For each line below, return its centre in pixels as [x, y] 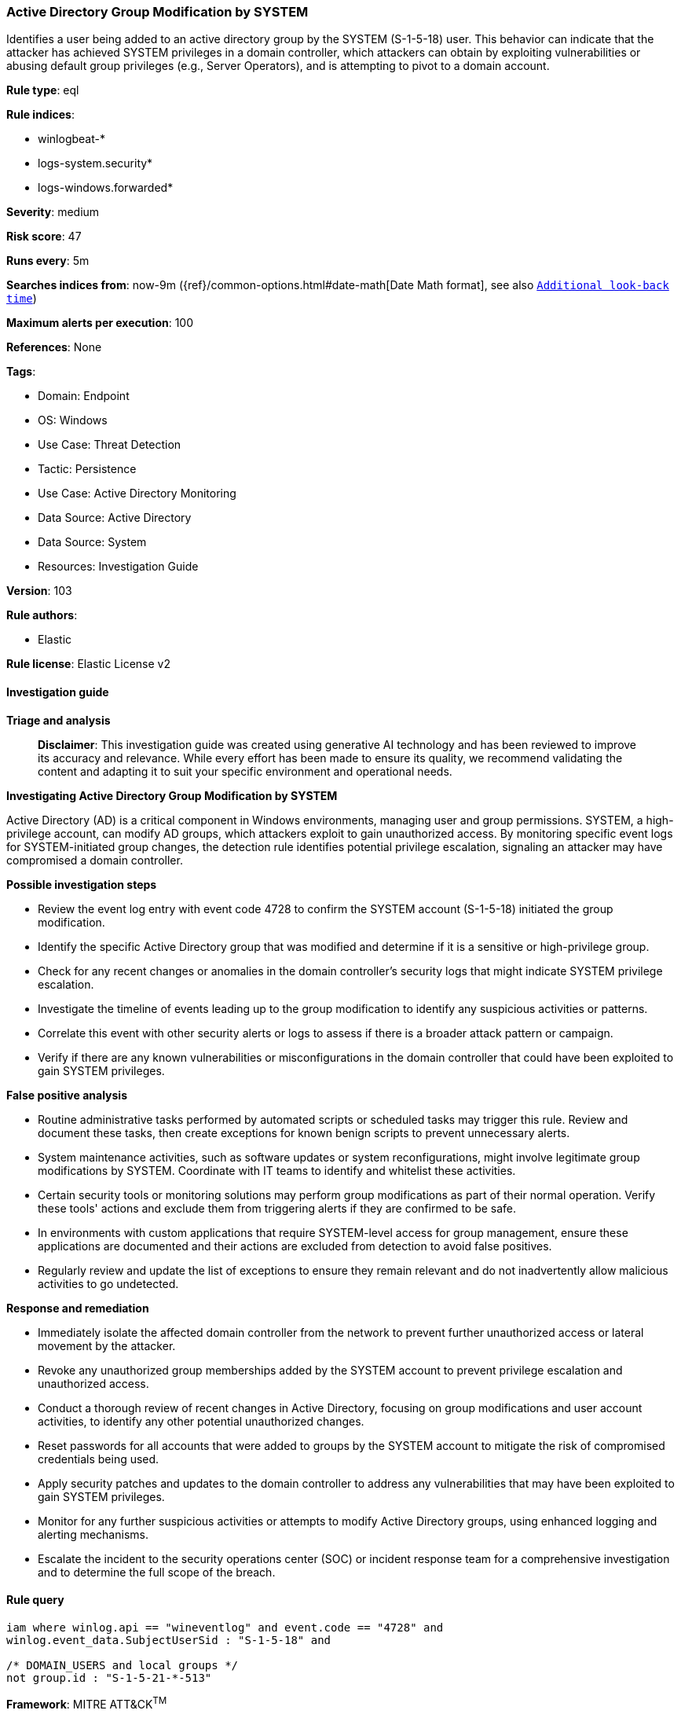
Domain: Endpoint [84, 396]
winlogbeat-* [71, 139]
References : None [54, 347]
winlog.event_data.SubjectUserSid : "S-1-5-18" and [169, 1640]
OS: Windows [73, 420]
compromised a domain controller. [95, 860]
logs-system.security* [95, 163]
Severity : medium [53, 212]
